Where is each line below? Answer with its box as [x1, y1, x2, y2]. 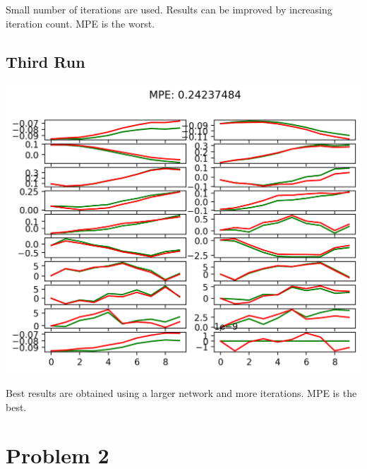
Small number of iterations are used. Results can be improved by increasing [6, 2, 332, 16]
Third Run [6, 50, 85, 72]
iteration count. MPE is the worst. [6, 16, 155, 30]
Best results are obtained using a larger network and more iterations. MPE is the [6, 385, 357, 400]
